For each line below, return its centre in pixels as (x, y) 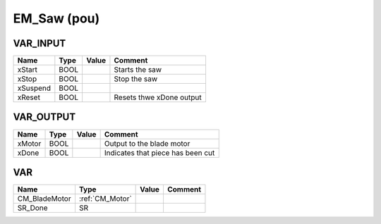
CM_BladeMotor (44, 199)
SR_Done (33, 208)
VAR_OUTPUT (44, 117)
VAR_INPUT (40, 43)
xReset (29, 97)
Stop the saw (136, 79)
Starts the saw (138, 70)
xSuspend (34, 88)
